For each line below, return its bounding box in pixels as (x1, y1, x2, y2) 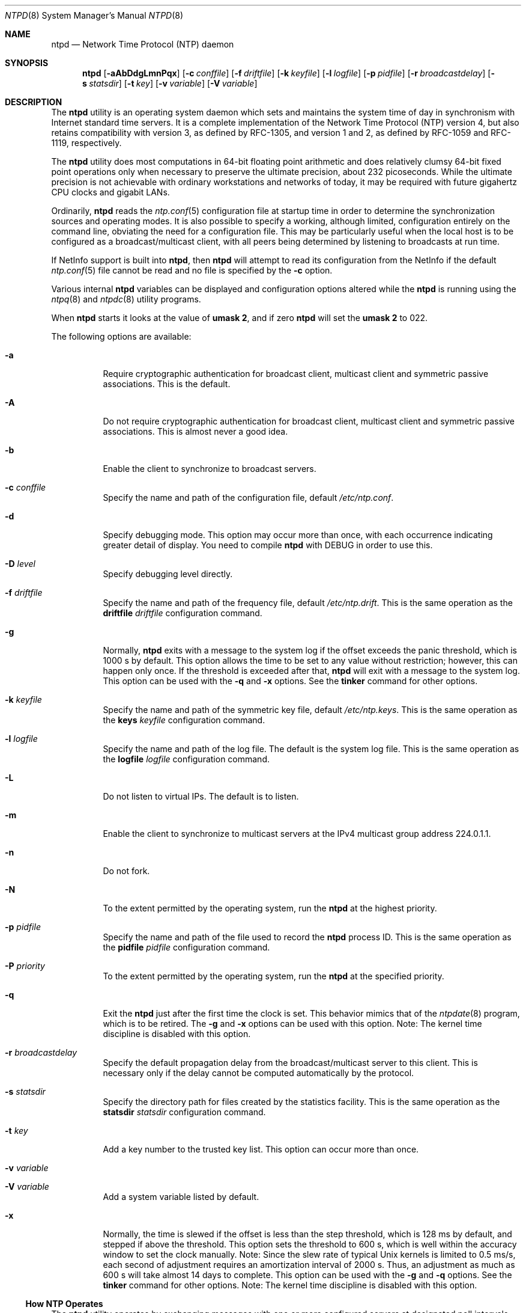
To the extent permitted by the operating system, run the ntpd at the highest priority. (103, 903, 437, 913)
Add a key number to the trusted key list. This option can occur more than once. (103, 1144, 419, 1154)
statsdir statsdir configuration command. (103, 1107, 266, 1117)
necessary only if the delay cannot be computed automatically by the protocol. (103, 1068, 414, 1078)
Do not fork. (103, 866, 150, 876)
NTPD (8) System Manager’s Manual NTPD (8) (5, 10, 184, 20)
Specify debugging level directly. (103, 569, 233, 579)
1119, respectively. (51, 138, 122, 148)
